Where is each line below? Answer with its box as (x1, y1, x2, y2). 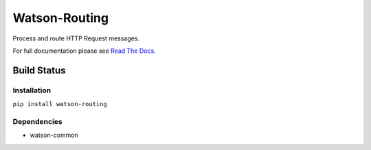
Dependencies (12, 116, 63, 126)
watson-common (30, 131, 78, 140)
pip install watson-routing (12, 100, 108, 108)
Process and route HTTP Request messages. (12, 34, 140, 42)
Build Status (12, 64, 66, 76)
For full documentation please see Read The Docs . (12, 47, 156, 55)
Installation (12, 86, 52, 95)
